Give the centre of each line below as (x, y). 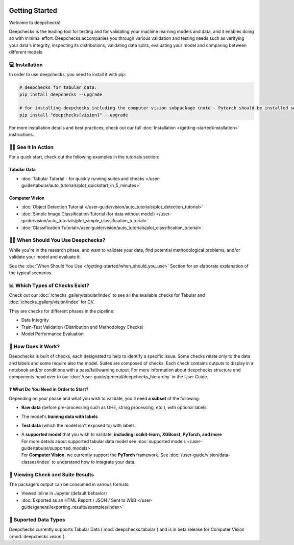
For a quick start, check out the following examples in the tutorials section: (84, 157)
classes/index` (36, 462)
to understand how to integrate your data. (94, 462)
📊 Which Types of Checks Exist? (49, 285)
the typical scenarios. (31, 273)
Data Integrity (35, 320)
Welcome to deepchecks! (35, 23)
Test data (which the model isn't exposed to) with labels (78, 425)
